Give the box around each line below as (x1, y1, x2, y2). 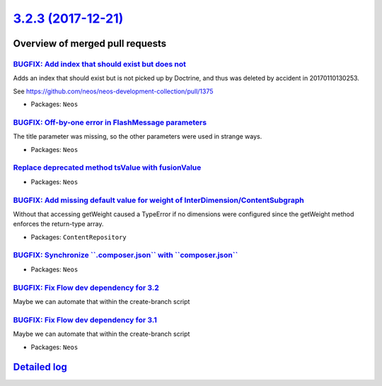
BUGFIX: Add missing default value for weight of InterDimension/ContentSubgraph (13, 195, 304, 205)
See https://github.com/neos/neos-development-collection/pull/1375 (13, 87, 214, 95)
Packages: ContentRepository (30, 233, 127, 241)
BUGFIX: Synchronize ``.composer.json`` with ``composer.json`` (13, 250, 238, 260)
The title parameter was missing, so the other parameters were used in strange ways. (13, 132, 262, 141)
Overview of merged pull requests (13, 37, 167, 49)
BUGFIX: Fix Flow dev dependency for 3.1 (13, 315, 157, 324)
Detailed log (13, 361, 67, 373)
